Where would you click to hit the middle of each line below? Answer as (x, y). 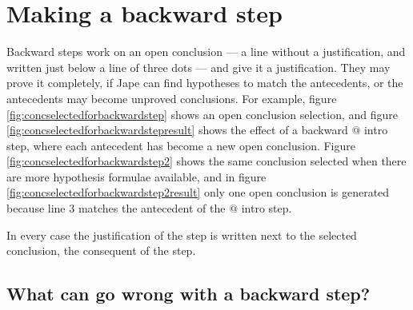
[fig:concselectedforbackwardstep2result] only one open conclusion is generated (198, 192)
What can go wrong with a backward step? (188, 294)
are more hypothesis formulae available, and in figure (136, 176)
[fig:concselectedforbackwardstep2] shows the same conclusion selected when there (206, 161)
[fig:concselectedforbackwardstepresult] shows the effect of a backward (177, 130)
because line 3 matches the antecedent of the (116, 208)
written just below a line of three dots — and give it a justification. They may (198, 67)
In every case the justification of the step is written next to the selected (182, 234)
